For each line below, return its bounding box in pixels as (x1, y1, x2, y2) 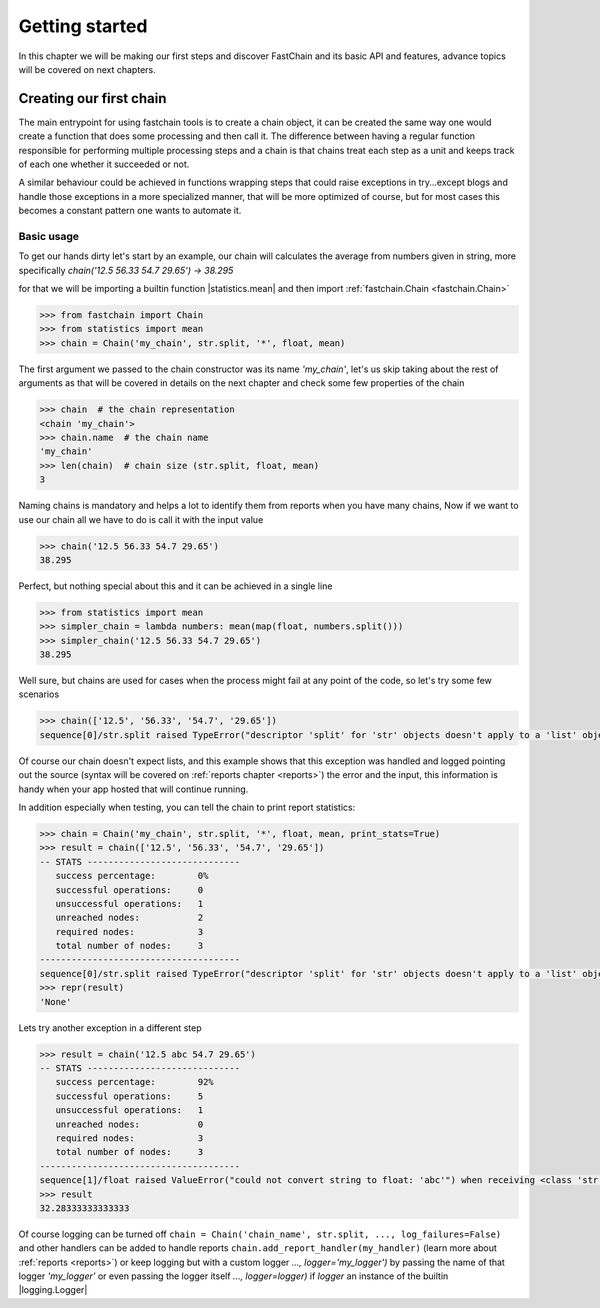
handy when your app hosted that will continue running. (18, 783, 249, 795)
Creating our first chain (18, 90, 167, 107)
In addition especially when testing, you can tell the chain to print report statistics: (18, 801, 356, 813)
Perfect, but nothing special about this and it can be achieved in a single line (18, 580, 333, 592)
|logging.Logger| (18, 1284, 88, 1296)
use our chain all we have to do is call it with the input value (18, 513, 264, 525)
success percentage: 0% (55, 870, 209, 882)
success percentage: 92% (55, 1076, 214, 1088)
